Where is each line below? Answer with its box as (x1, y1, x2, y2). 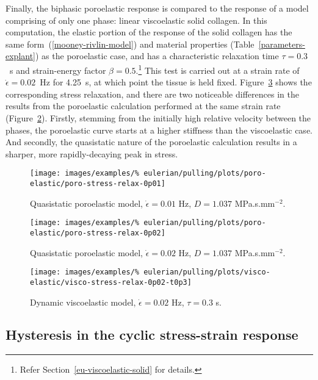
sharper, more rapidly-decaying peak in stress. (5, 147, 178, 160)
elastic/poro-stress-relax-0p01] (30, 179, 165, 188)
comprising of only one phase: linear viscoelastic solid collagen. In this (5, 13, 267, 26)
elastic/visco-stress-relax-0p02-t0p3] (30, 278, 192, 287)
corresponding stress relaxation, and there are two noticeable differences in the (5, 87, 299, 100)
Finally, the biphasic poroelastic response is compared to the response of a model (5, 2, 309, 14)
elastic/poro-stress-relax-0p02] (30, 228, 165, 237)
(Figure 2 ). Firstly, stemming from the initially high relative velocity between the (5, 112, 311, 124)
